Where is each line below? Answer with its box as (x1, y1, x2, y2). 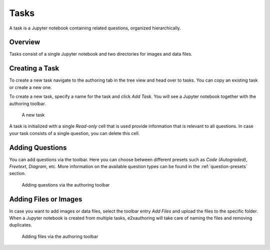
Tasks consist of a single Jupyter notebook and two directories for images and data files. (9, 51, 192, 57)
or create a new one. (9, 84, 52, 90)
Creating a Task (9, 64, 59, 72)
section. (9, 170, 26, 176)
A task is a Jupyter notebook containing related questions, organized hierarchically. (9, 25, 181, 31)
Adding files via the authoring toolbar (21, 233, 98, 239)
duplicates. (9, 222, 32, 228)
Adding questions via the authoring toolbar (21, 181, 110, 187)
